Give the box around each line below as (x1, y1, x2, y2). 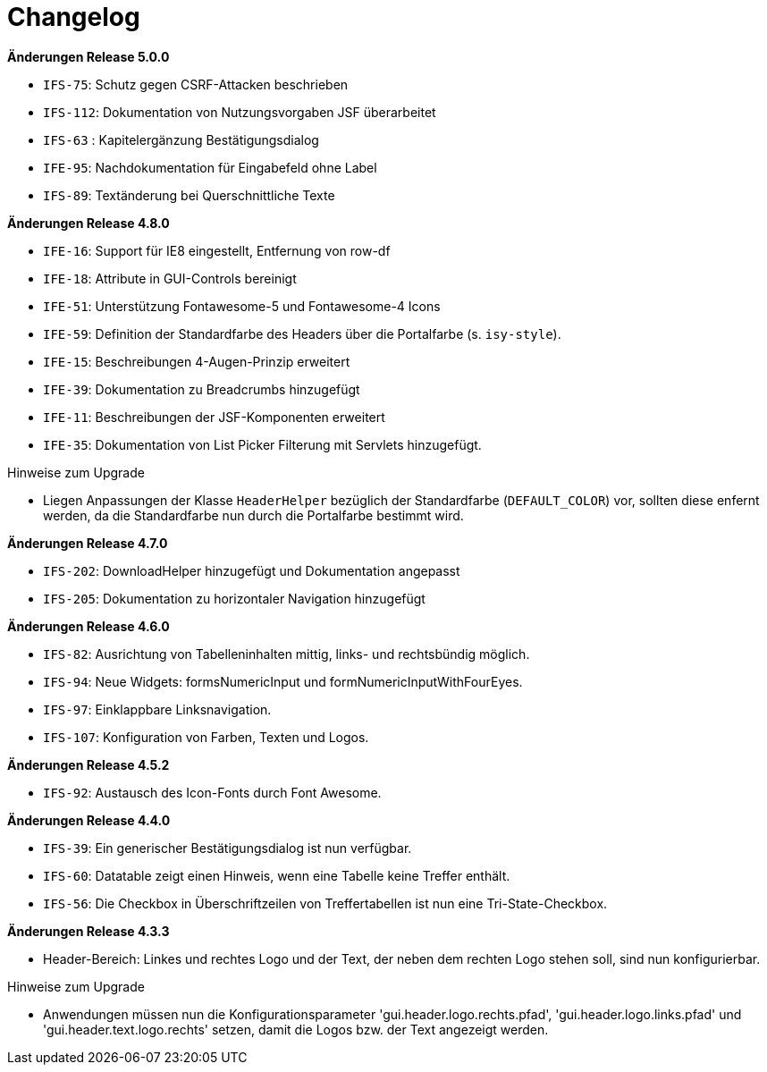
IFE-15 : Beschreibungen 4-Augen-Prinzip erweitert (43, 353, 350, 369)
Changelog (7, 2, 140, 32)
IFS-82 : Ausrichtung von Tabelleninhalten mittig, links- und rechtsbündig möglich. (43, 646, 530, 662)
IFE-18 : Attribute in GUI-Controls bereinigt (43, 270, 297, 286)
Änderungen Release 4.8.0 (7, 215, 170, 231)
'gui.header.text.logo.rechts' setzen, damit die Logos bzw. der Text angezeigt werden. (43, 1021, 549, 1037)
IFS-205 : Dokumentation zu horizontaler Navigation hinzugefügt (43, 590, 426, 606)
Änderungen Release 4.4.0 (7, 812, 171, 828)
